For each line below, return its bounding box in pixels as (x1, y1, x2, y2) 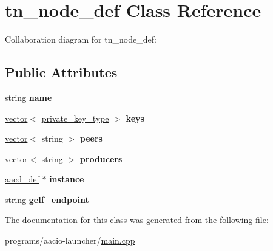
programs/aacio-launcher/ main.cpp (5, 234, 135, 247)
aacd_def (5, 173, 39, 185)
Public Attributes (5, 63, 118, 81)
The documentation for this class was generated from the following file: (5, 213, 269, 226)
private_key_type (41, 111, 109, 124)
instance (49, 173, 84, 185)
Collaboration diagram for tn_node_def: (5, 33, 157, 46)
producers (79, 152, 123, 165)
